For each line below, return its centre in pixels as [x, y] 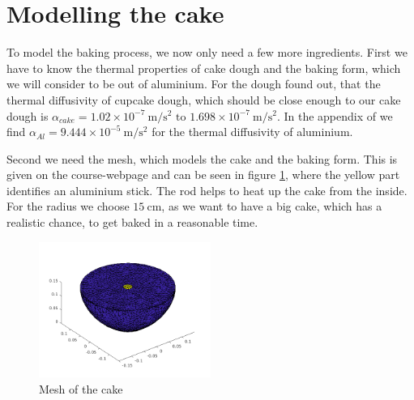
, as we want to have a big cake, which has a [272, 206]
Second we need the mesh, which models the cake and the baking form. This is [202, 158]
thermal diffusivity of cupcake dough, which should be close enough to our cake [204, 99]
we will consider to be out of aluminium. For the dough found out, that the [194, 84]
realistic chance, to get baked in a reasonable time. [132, 222]
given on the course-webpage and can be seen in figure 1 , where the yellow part [203, 174]
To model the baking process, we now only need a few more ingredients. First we [207, 52]
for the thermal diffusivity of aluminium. [252, 132]
